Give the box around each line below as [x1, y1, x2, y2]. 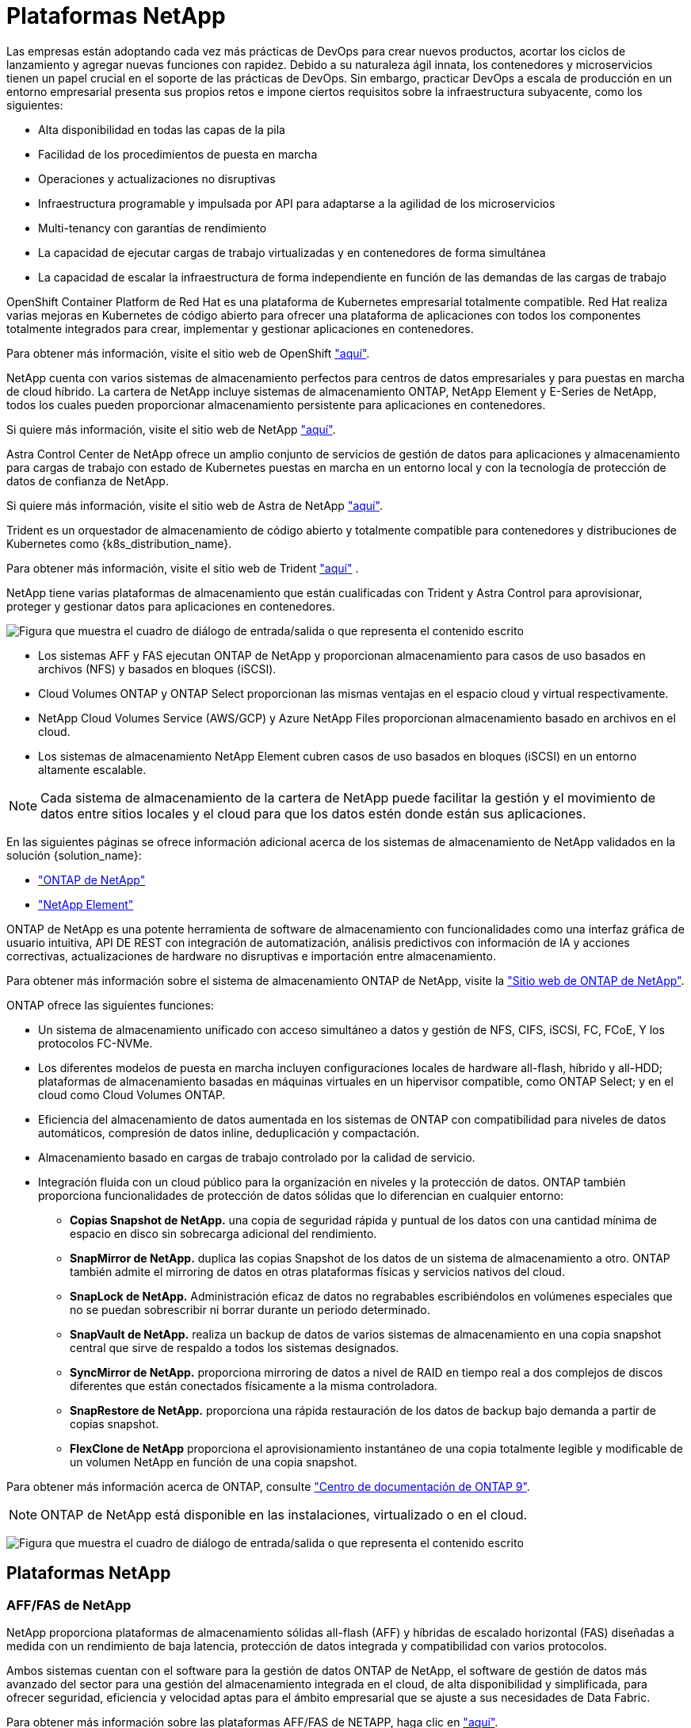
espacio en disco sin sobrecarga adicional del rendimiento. [70, 1226, 377, 1240]
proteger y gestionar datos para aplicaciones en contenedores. [6, 599, 335, 613]
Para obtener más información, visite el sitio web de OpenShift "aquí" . [6, 346, 370, 360]
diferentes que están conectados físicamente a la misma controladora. [70, 1378, 437, 1393]
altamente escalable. [38, 762, 147, 776]
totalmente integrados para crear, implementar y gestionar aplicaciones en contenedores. [6, 321, 474, 335]
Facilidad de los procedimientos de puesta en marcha [38, 147, 318, 161]
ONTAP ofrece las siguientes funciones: [6, 998, 214, 1012]
